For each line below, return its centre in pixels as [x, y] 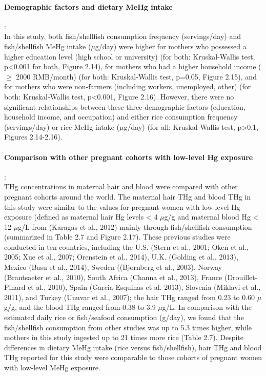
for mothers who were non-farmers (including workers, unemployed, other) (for [128, 86]
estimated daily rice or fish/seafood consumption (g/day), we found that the [124, 317]
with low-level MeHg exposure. [52, 367]
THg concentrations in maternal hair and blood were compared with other [121, 186]
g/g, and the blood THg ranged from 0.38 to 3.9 [80, 307]
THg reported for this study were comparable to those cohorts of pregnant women [133, 357]
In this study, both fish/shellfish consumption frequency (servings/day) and [122, 36]
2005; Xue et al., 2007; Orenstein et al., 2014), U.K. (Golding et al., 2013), [121, 257]
